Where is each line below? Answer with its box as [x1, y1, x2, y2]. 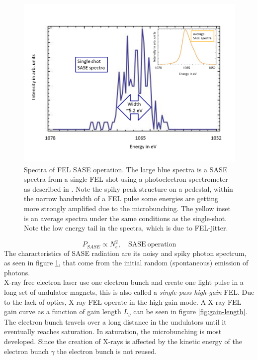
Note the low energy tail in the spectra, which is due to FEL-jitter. [24, 223, 228, 233]
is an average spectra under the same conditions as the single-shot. [24, 213, 227, 223]
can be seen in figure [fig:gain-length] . [133, 306, 248, 317]
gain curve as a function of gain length [4, 306, 121, 317]
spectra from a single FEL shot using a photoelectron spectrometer [24, 174, 228, 184]
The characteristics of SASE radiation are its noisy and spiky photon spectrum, [4, 247, 247, 258]
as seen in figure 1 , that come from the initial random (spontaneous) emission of [4, 257, 249, 268]
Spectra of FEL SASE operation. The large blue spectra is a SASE [24, 164, 228, 174]
